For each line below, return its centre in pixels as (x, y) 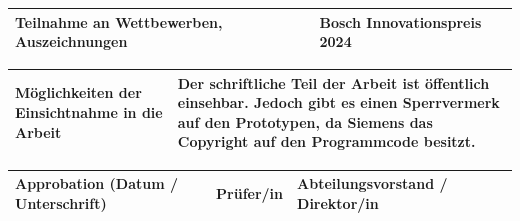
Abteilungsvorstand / (372, 183)
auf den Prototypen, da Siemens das (305, 121)
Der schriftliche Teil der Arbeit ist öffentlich (333, 82)
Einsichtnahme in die (89, 112)
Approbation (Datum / (97, 183)
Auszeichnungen (71, 41)
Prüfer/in (250, 192)
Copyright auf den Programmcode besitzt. (326, 141)
